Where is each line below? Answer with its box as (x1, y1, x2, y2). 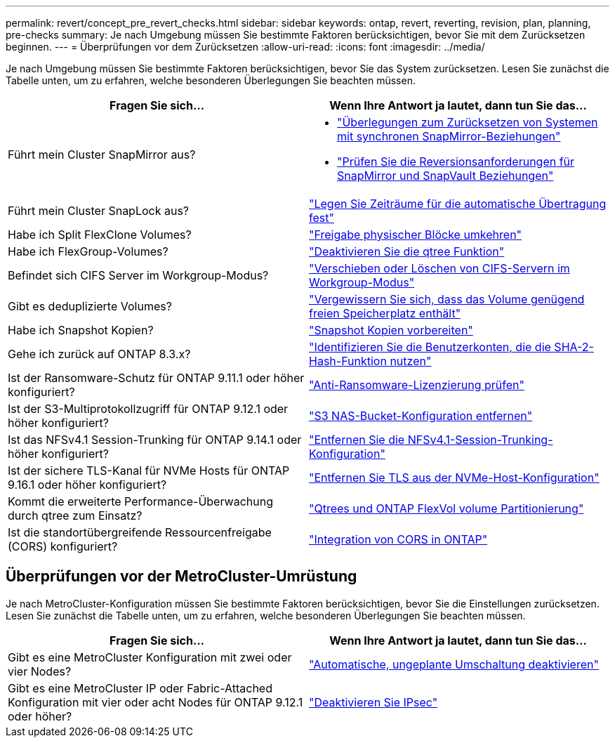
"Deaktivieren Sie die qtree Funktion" (309, 244, 505, 258)
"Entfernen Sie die (309, 433, 405, 447)
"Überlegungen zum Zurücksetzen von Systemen (337, 115, 598, 129)
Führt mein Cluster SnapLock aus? (8, 204, 190, 218)
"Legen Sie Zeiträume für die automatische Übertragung (309, 197, 607, 211)
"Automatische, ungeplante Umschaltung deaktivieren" (309, 657, 599, 671)
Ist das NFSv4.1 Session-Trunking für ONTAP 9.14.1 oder (8, 433, 302, 447)
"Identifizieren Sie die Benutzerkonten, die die (309, 340, 551, 354)
